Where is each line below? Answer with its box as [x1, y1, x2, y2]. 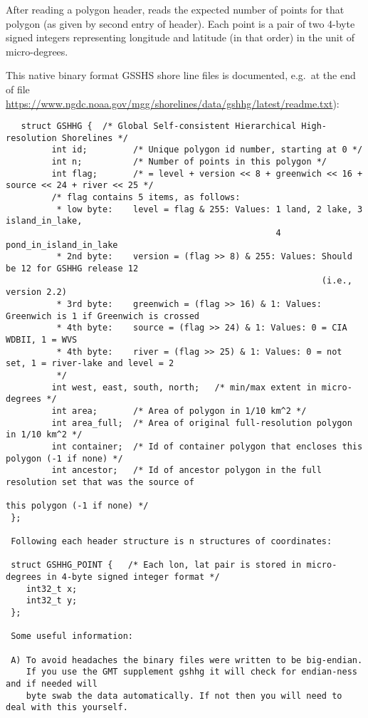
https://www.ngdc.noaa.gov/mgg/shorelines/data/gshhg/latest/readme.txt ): [6, 95, 340, 110]
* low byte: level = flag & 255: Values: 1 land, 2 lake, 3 [56, 204, 363, 214]
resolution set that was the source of [6, 477, 194, 487]
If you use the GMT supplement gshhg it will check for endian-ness [26, 667, 357, 677]
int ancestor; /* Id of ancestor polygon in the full [51, 465, 322, 476]
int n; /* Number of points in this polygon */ [51, 157, 327, 167]
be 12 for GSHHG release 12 [6, 264, 139, 274]
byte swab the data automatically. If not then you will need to [26, 690, 342, 701]
